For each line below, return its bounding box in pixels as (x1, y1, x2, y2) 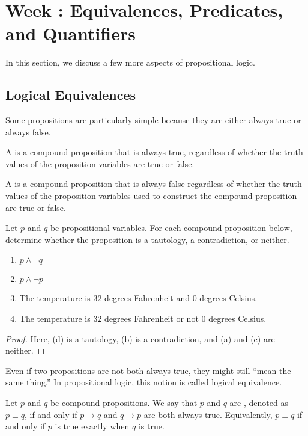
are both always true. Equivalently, (143, 408, 273, 420)
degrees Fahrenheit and (104, 292, 190, 304)
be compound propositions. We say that (50, 396, 198, 409)
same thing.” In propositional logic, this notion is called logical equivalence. (5, 376, 282, 388)
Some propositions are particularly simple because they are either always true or (5, 114, 301, 126)
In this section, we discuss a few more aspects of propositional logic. (5, 56, 255, 69)
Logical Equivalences (5, 85, 136, 104)
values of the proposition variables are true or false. (5, 157, 195, 170)
